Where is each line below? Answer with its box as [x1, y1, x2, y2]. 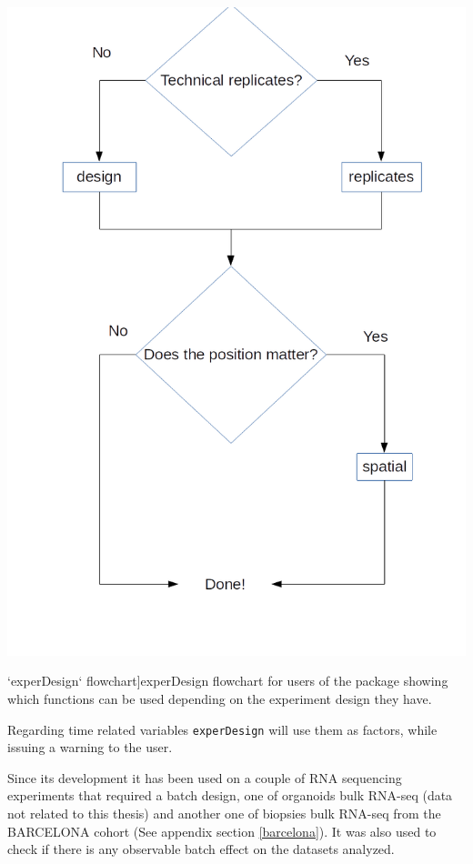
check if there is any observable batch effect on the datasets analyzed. [7, 839, 395, 859]
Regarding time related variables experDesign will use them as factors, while [7, 719, 438, 738]
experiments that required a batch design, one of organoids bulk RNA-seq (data [7, 786, 453, 805]
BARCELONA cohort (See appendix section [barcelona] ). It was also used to [7, 821, 437, 840]
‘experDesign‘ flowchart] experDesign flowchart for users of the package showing [7, 671, 448, 690]
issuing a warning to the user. [7, 738, 173, 757]
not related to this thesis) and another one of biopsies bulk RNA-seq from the [7, 804, 441, 823]
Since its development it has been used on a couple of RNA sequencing [7, 768, 402, 787]
